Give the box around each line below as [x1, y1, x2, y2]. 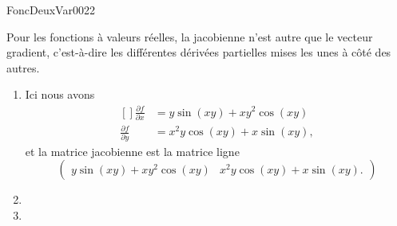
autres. [6, 59, 40, 76]
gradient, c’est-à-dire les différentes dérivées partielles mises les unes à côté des [6, 44, 391, 60]
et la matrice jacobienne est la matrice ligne [25, 142, 240, 159]
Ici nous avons [25, 86, 95, 103]
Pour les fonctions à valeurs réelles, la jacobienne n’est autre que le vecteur [6, 28, 373, 45]
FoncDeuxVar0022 [6, 2, 95, 18]
